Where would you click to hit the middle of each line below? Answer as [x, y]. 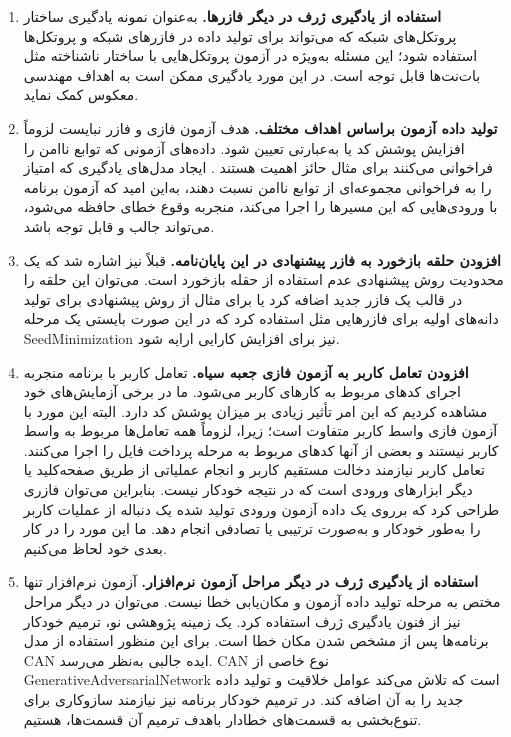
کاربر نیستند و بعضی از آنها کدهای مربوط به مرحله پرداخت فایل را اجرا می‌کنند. [261, 449]
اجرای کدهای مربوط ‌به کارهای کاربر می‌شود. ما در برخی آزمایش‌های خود [242, 391]
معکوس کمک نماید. [81, 94]
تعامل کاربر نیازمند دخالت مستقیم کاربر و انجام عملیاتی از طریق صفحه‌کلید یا [254, 469]
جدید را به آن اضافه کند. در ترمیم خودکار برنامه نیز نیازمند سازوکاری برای [243, 699]
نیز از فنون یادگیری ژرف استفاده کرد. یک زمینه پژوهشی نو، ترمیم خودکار [242, 620]
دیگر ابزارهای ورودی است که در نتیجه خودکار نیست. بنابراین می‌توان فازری [248, 489]
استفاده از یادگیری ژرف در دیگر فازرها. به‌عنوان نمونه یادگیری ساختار [232, 16]
